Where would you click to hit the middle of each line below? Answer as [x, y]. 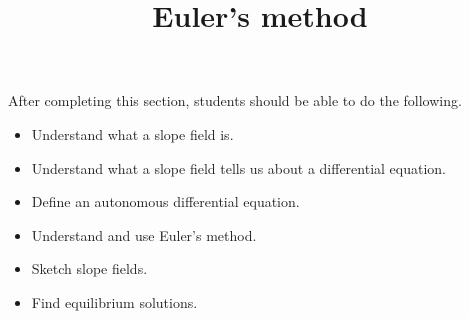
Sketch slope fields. [89, 268]
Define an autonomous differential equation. [165, 201]
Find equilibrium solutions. [114, 301]
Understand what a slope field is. [132, 133]
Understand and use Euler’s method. [144, 234]
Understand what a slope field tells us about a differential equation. [238, 167]
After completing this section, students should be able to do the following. [235, 100]
